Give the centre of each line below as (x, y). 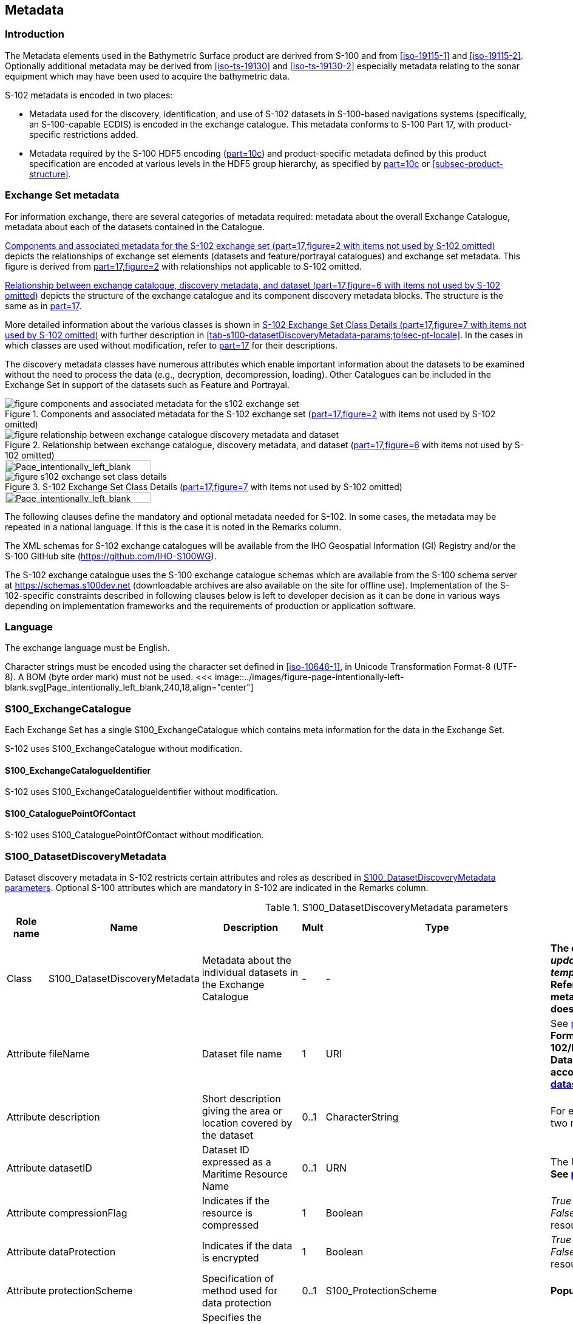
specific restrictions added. (84, 134)
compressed (230, 1225)
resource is (227, 1213)
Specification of (238, 1279)
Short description (241, 1099)
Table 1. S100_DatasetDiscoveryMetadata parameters (387, 908)
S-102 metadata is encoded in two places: (89, 95)
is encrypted (230, 1258)
